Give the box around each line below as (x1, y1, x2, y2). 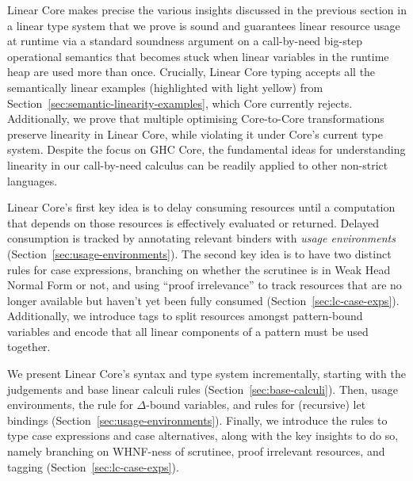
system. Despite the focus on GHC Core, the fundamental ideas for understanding (7, 141, 406, 158)
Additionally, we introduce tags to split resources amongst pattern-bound (7, 307, 363, 324)
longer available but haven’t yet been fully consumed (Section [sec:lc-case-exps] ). (7, 292, 400, 308)
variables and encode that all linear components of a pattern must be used (7, 323, 369, 339)
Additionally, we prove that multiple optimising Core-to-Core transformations (7, 110, 384, 127)
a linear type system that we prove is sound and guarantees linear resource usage (7, 17, 400, 33)
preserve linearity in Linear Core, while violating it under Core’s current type (7, 125, 383, 142)
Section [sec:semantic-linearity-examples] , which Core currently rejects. (7, 94, 353, 111)
